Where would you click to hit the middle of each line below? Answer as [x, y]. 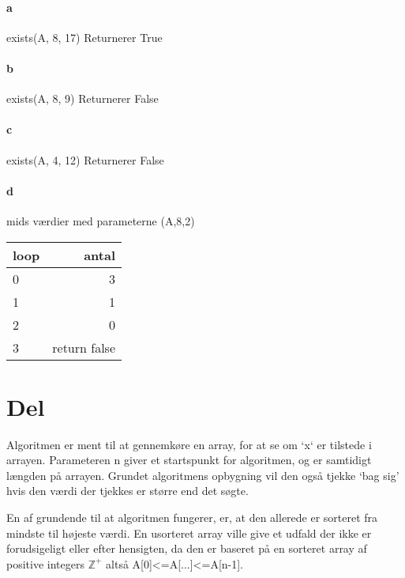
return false [84, 347]
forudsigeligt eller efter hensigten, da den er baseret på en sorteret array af [187, 548]
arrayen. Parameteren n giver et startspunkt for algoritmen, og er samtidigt [189, 460]
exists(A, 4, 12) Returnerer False [85, 159]
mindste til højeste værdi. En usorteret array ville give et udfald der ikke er [189, 533]
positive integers [45, 563]
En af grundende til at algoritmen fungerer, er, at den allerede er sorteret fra [192, 518]
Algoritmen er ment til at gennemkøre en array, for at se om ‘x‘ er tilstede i [189, 444]
